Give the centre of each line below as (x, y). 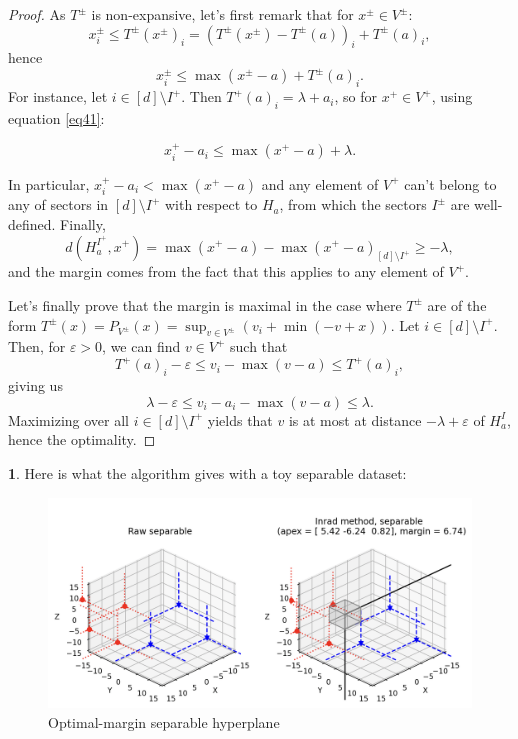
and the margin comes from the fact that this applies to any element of (226, 271)
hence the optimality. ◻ (82, 439)
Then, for (37, 346)
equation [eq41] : (56, 118)
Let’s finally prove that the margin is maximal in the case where (205, 304)
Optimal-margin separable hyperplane (164, 721)
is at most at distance (355, 419)
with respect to (211, 204)
